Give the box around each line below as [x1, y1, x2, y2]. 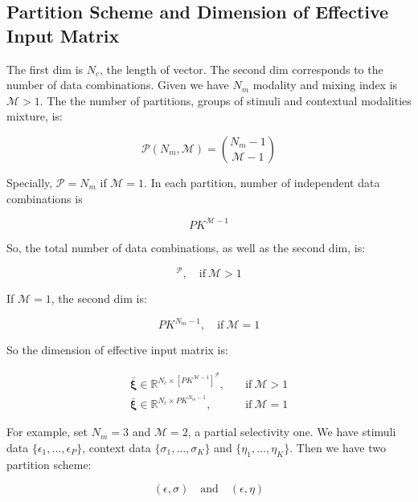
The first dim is [6, 60, 84, 77]
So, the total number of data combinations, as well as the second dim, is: [6, 239, 366, 255]
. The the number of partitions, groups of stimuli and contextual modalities [39, 92, 412, 108]
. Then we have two [289, 439, 387, 455]
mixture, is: [6, 108, 63, 124]
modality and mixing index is [252, 76, 398, 93]
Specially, [6, 173, 53, 190]
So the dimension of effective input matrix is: [6, 341, 228, 358]
